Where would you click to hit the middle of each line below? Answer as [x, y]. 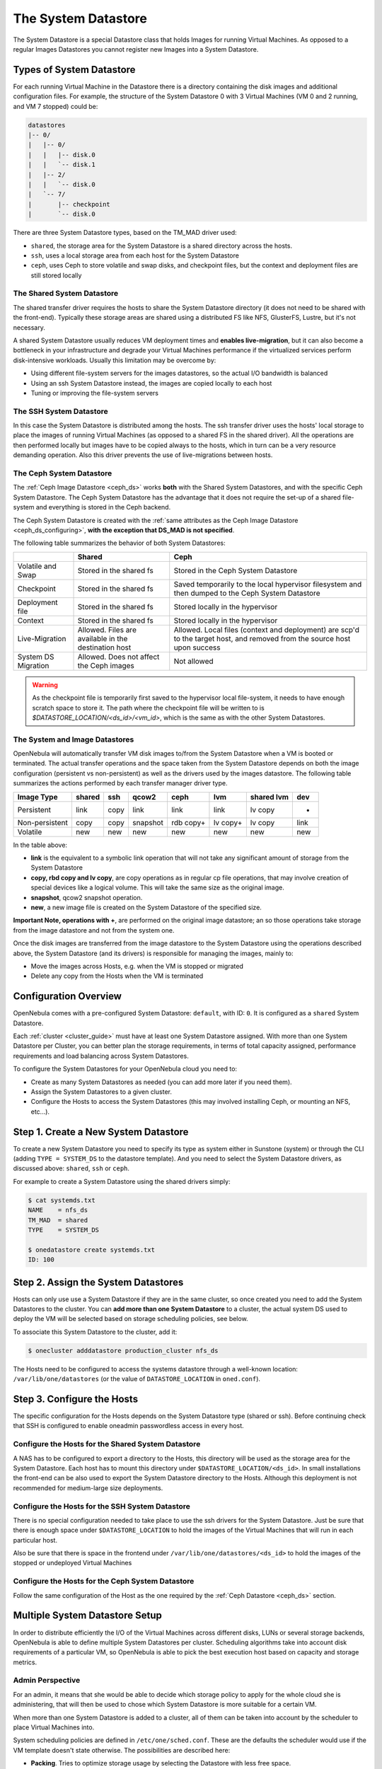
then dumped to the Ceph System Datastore [247, 593]
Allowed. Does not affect [118, 657]
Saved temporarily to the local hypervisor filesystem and [268, 584]
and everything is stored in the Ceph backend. [103, 507]
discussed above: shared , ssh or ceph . [71, 1168]
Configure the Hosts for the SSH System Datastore [102, 1506]
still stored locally [56, 275]
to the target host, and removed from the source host [262, 638]
